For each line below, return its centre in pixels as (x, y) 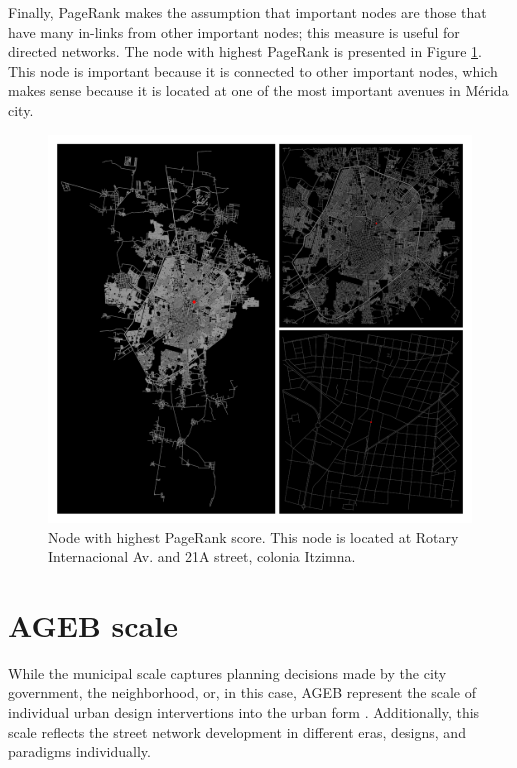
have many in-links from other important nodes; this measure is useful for (234, 31)
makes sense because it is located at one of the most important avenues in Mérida (258, 90)
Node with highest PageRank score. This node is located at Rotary (253, 536)
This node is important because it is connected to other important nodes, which (253, 70)
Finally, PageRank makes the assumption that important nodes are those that (247, 12)
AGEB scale (93, 624)
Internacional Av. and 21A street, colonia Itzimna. (202, 556)
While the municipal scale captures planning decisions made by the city (227, 672)
